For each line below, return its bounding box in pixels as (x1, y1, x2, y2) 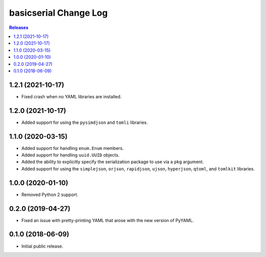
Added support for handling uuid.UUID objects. (21, 152, 120, 158)
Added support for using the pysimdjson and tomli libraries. (21, 119, 148, 125)
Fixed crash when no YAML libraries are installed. (21, 93, 122, 99)
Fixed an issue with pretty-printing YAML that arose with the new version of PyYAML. (21, 217, 194, 223)
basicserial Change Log (9, 7, 108, 18)
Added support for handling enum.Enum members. (21, 145, 124, 151)
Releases (9, 25, 29, 30)
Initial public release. (21, 243, 64, 249)
